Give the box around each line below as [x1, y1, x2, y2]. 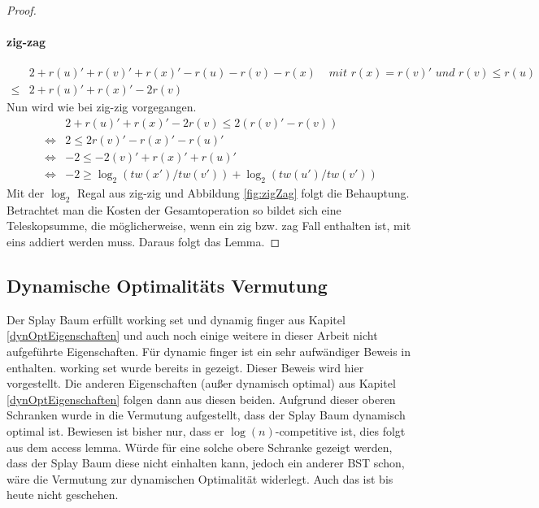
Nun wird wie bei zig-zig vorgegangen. [7, 98, 197, 115]
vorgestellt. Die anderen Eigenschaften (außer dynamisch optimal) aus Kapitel [7, 375, 396, 392]
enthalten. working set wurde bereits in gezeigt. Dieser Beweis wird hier [7, 358, 364, 376]
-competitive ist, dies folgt [275, 422, 406, 439]
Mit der [7, 184, 45, 201]
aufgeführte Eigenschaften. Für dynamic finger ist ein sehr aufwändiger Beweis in [7, 342, 411, 359]
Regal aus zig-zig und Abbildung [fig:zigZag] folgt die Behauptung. [77, 184, 410, 201]
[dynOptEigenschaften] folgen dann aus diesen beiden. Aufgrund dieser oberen [7, 390, 396, 407]
